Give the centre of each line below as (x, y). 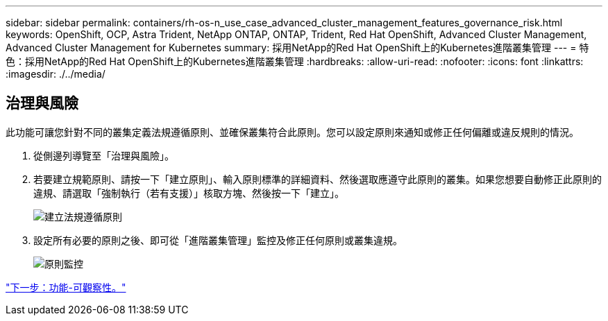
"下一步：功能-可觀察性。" (66, 287)
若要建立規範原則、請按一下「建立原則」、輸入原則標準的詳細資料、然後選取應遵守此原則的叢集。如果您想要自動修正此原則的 (318, 179)
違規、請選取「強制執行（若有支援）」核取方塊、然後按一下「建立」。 (189, 193)
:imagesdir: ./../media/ (56, 74)
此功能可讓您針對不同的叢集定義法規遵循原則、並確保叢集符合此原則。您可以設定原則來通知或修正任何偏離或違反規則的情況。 (292, 132)
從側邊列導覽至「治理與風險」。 (104, 155)
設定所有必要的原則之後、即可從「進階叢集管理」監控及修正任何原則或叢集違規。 (218, 240)
